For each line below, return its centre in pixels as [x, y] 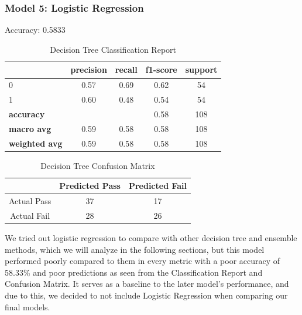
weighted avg [36, 143]
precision [89, 70]
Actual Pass [30, 201]
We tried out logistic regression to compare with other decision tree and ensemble [151, 238]
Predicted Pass [90, 186]
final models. [28, 306]
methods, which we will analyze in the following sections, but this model [135, 249]
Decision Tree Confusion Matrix [98, 165]
